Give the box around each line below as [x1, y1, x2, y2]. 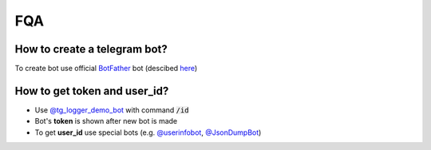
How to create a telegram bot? [14, 42, 168, 56]
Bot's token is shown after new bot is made [34, 116, 178, 126]
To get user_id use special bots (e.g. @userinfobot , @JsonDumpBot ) [34, 128, 262, 137]
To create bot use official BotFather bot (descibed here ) [14, 64, 198, 73]
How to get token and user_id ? [14, 84, 169, 97]
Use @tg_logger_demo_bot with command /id [34, 105, 189, 115]
